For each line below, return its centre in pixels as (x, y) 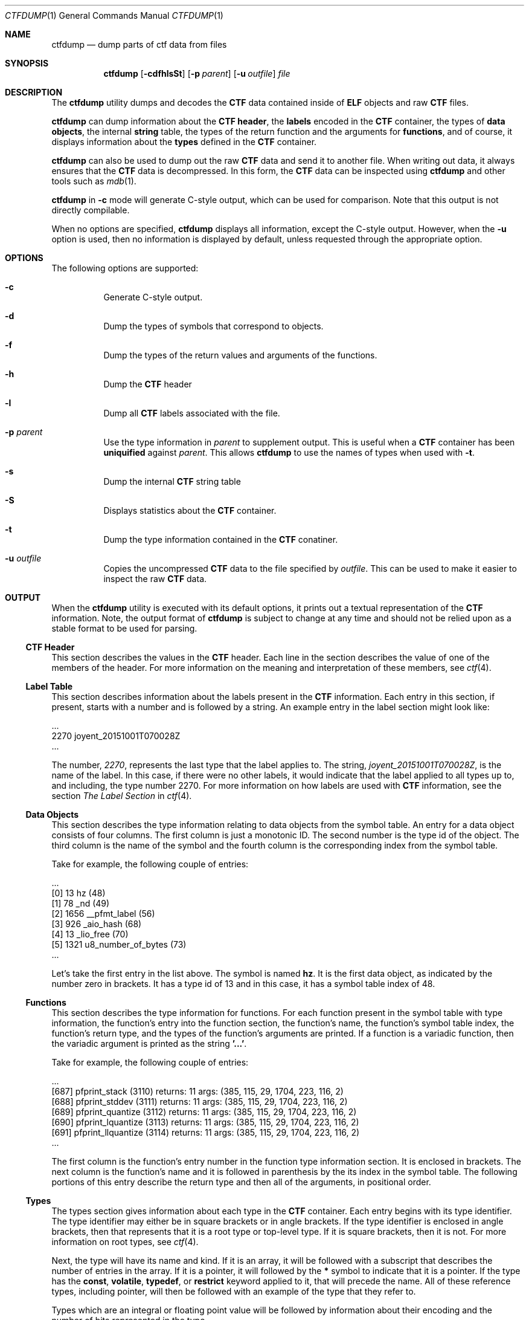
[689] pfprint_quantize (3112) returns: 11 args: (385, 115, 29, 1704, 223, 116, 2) (204, 1112)
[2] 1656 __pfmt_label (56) (103, 914)
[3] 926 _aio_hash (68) (97, 924)
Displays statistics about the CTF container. (190, 510)
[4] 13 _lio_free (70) (90, 934)
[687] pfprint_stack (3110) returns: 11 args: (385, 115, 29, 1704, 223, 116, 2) (197, 1091)
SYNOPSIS (27, 63)
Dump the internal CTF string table (172, 481)
